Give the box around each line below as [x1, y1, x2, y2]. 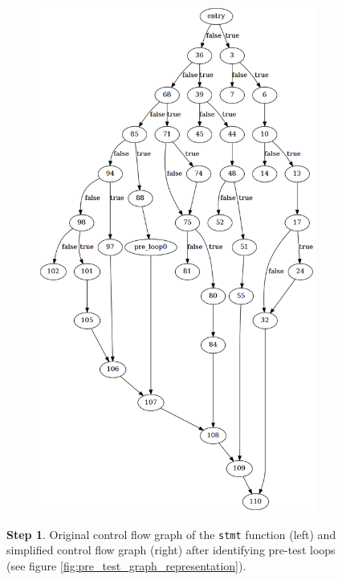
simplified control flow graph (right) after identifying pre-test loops [6, 541, 336, 558]
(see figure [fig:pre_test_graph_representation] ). [6, 557, 246, 574]
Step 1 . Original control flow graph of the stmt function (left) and [6, 525, 336, 542]
